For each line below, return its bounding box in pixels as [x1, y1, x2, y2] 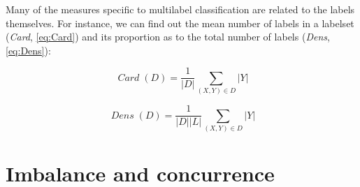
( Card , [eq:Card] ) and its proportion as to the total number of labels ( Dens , [6, 29, 330, 44]
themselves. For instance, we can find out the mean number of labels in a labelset [6, 15, 354, 30]
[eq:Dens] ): [6, 43, 51, 57]
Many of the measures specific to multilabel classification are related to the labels [6, 2, 355, 16]
